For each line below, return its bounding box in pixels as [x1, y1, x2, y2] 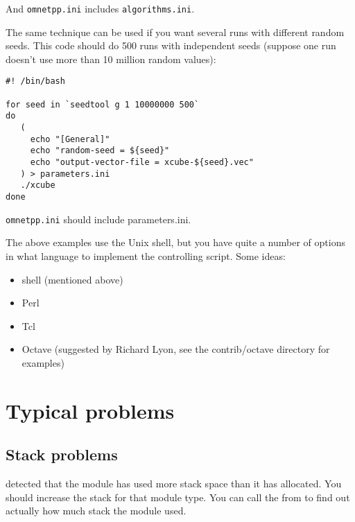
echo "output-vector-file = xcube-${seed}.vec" [30, 157, 254, 168]
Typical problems [6, 396, 175, 424]
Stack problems [6, 444, 118, 465]
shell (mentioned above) [21, 272, 123, 286]
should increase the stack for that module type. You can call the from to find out [6, 489, 350, 504]
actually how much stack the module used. [6, 503, 187, 518]
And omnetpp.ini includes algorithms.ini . [6, 1, 195, 15]
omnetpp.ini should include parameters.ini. [6, 211, 191, 226]
